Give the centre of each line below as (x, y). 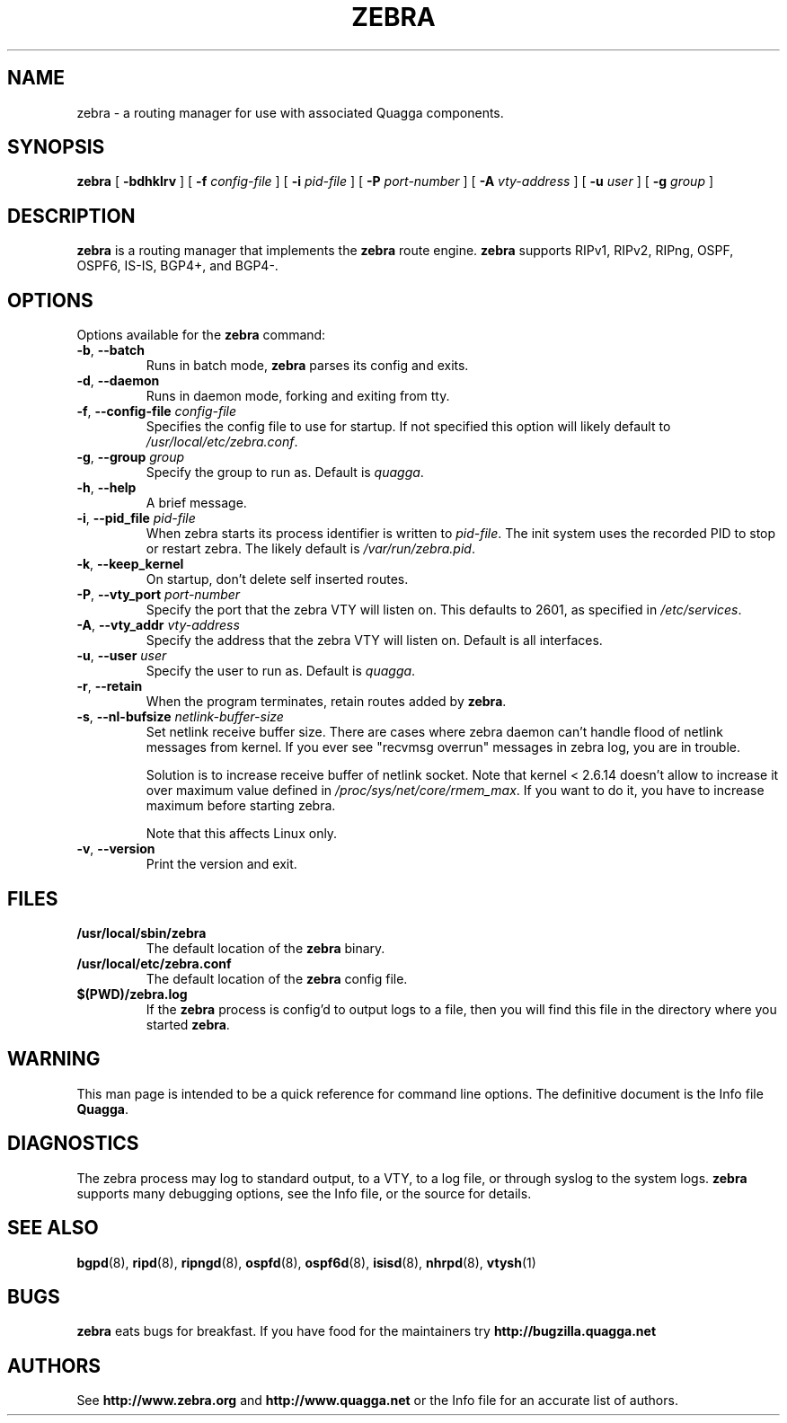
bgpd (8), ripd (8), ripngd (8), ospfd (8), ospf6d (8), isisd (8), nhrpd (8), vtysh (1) (306, 1262)
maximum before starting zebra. (241, 806)
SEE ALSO (53, 1228)
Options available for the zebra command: (201, 335)
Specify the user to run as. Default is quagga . (281, 671)
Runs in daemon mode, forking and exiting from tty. (298, 396)
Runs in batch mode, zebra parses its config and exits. (307, 366)
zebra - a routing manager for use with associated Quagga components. (290, 112)
